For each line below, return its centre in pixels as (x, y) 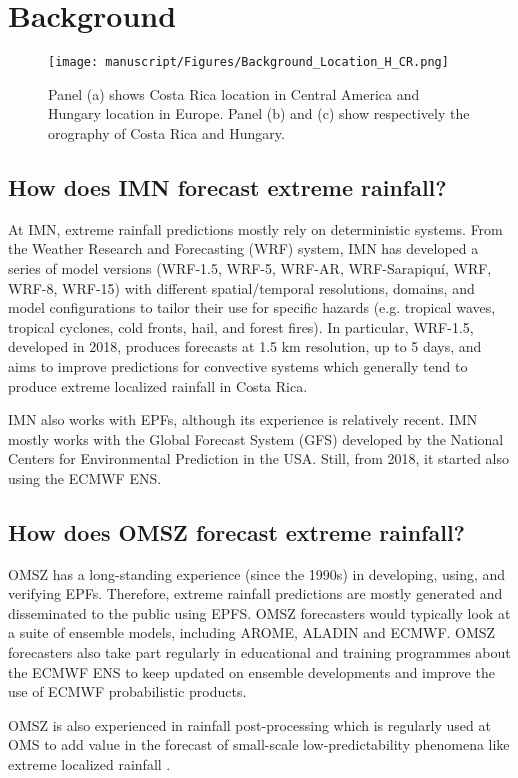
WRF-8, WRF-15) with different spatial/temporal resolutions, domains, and (241, 287)
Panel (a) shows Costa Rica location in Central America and (234, 93)
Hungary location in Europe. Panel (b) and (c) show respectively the (259, 113)
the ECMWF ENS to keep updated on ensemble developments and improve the (251, 671)
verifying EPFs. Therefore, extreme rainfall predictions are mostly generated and (255, 593)
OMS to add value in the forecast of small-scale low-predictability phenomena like (259, 744)
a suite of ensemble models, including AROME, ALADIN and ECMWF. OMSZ (252, 632)
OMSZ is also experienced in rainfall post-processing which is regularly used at (249, 724)
